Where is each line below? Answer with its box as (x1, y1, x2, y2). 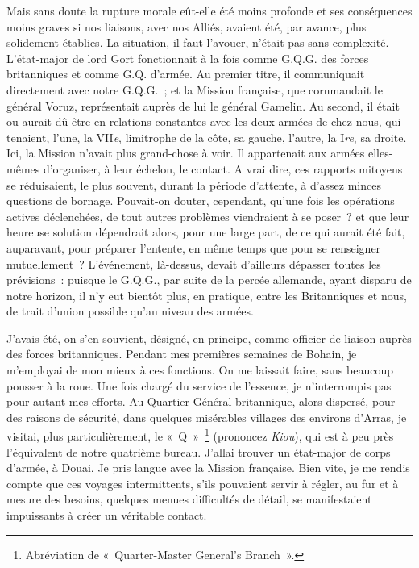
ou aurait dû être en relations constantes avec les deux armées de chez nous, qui (6, 113, 401, 130)
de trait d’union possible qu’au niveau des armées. (6, 303, 254, 319)
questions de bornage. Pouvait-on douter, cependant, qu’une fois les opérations (6, 192, 395, 209)
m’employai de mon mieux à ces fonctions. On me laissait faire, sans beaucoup (6, 361, 393, 378)
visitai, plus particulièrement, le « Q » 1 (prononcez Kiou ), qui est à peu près (6, 425, 394, 445)
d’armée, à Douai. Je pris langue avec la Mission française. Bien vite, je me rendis (6, 459, 410, 476)
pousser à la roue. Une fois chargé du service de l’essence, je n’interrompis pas (6, 377, 392, 394)
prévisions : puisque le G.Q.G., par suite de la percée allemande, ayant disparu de (6, 271, 412, 288)
